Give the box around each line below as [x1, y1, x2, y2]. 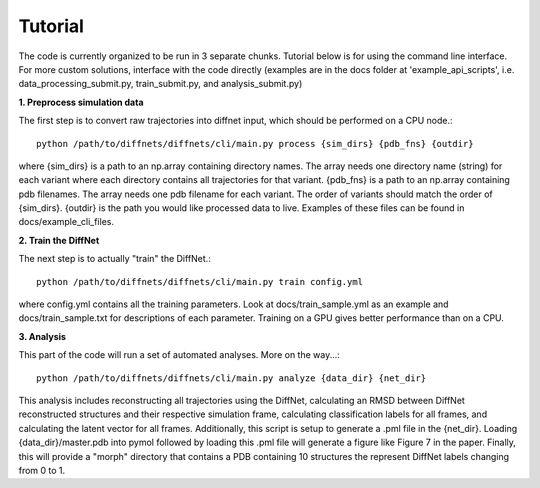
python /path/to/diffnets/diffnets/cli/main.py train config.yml [36, 276, 364, 287]
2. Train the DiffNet [18, 234, 100, 246]
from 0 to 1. [18, 464, 66, 476]
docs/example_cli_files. [18, 216, 115, 228]
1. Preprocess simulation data [18, 96, 144, 108]
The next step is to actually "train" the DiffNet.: [18, 253, 212, 265]
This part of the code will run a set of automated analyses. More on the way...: [18, 349, 340, 361]
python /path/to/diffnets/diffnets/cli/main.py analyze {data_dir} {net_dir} [36, 372, 427, 384]
